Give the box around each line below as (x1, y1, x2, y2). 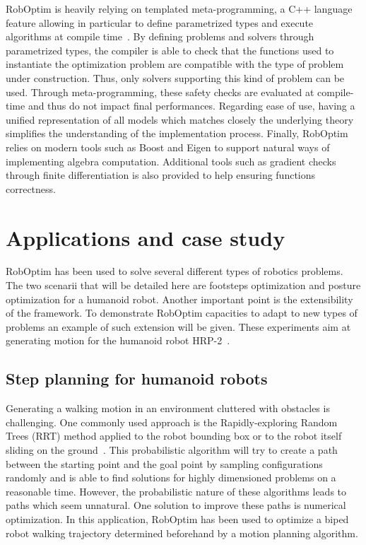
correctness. (6, 181, 56, 196)
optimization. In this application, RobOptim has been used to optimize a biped (6, 511, 349, 526)
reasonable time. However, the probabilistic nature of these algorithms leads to (6, 484, 347, 498)
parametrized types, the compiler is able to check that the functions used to (6, 42, 334, 57)
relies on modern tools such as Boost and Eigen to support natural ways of (6, 139, 330, 154)
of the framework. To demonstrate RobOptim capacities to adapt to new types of (6, 305, 358, 320)
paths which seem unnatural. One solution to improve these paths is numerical (6, 498, 346, 512)
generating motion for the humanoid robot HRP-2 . (6, 333, 230, 348)
